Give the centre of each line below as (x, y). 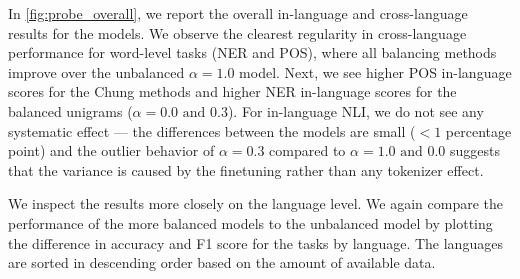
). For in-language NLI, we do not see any (355, 110)
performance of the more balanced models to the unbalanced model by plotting (250, 222)
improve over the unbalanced (96, 71)
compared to (307, 150)
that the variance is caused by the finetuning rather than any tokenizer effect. (246, 169)
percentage (478, 130)
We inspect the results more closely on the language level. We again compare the (256, 203)
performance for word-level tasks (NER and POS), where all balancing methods (252, 52)
